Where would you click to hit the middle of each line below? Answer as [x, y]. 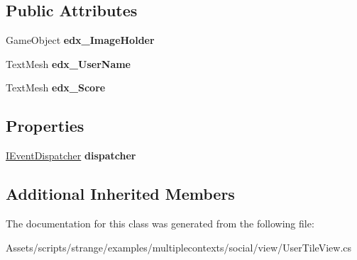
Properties [45, 126]
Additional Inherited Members [120, 194]
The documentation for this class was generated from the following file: [160, 223]
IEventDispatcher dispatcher [71, 156]
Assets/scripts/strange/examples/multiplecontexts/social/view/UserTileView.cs [179, 247]
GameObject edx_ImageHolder [80, 40]
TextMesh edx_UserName [68, 63]
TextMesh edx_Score [56, 87]
